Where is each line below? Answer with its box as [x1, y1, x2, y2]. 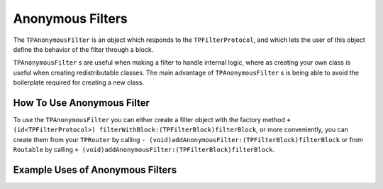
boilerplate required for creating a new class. [13, 78, 145, 87]
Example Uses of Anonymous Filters [13, 164, 177, 175]
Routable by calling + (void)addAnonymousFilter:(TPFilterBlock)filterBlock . [13, 146, 275, 154]
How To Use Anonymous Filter [13, 97, 150, 109]
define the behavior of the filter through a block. [13, 45, 154, 53]
